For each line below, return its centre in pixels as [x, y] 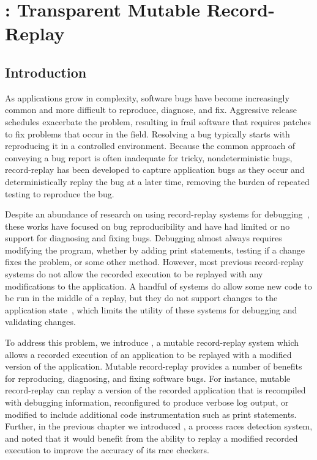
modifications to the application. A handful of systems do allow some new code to [158, 286]
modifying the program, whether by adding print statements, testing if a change [155, 250]
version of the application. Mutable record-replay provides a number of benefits [154, 366]
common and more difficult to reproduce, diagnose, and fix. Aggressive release [151, 110]
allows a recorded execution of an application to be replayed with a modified [148, 354]
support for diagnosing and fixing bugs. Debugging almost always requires [144, 238]
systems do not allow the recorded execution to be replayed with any [134, 274]
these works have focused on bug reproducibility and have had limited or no [147, 226]
